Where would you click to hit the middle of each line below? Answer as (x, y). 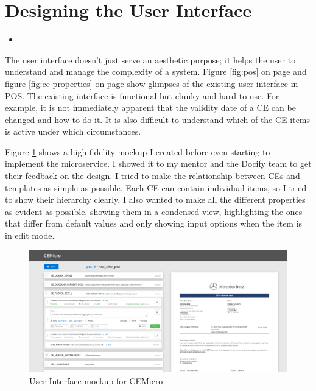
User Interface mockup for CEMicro (96, 381)
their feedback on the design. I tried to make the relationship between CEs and (153, 176)
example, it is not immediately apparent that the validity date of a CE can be (150, 107)
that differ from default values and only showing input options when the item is (154, 223)
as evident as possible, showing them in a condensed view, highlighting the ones (154, 211)
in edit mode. (30, 235)
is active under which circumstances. (73, 131)
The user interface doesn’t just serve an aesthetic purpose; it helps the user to (150, 59)
